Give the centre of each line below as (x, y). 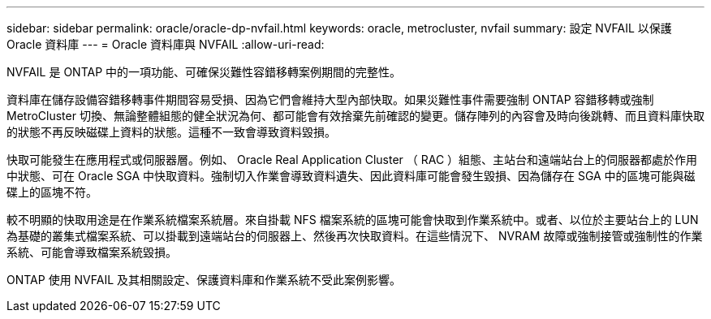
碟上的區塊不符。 (52, 192)
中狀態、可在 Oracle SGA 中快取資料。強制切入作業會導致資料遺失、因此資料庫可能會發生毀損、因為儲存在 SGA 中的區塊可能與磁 (351, 176)
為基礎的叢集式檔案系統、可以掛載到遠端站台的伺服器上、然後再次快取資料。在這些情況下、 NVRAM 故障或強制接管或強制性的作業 (355, 236)
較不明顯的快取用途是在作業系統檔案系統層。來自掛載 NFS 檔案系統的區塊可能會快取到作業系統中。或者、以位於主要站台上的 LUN (353, 220)
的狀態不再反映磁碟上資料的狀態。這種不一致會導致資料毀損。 (171, 132)
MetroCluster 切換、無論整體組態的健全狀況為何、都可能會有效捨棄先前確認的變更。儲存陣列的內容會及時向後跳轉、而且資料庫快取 (355, 116)
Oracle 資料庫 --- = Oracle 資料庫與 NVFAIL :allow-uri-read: (166, 44)
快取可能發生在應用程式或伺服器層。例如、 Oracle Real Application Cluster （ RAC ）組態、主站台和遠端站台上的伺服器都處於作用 (352, 159)
